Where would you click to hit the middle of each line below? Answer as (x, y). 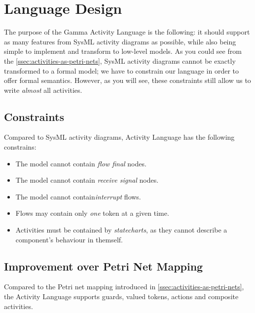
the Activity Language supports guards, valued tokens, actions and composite (121, 296)
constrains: (20, 147)
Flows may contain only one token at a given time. (92, 213)
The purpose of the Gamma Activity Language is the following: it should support (127, 32)
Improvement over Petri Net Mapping (104, 266)
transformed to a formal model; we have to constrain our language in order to (122, 70)
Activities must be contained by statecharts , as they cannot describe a (121, 230)
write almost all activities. (43, 90)
